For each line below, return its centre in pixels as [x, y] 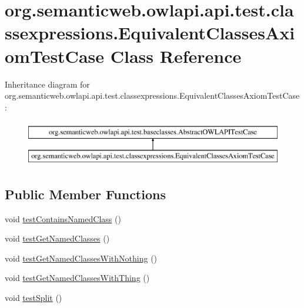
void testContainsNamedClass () [63, 218]
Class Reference [176, 56]
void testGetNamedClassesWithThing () [77, 278]
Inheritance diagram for [47, 84]
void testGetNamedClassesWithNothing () [81, 258]
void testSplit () [34, 298]
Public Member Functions [85, 194]
